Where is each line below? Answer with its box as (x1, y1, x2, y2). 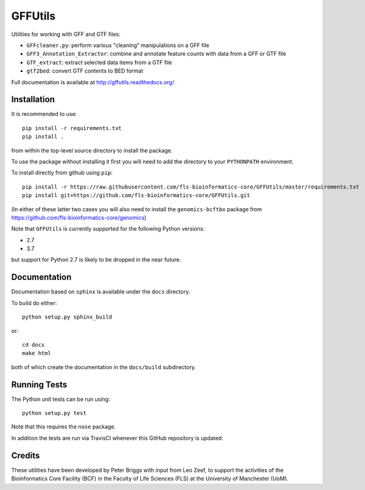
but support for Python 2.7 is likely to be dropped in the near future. (11, 256, 181, 264)
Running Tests (11, 379, 67, 390)
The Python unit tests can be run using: (11, 395, 110, 403)
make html (22, 350, 51, 357)
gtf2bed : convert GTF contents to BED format (26, 67, 143, 74)
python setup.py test (22, 409, 87, 417)
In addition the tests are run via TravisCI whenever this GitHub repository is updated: (11, 434, 224, 442)
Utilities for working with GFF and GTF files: (11, 31, 121, 38)
